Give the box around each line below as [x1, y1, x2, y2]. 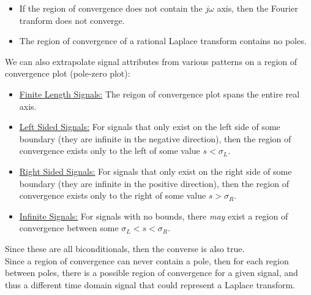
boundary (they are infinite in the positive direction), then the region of [19, 177, 289, 190]
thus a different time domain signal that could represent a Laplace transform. [5, 278, 295, 291]
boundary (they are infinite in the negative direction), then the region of [19, 132, 291, 145]
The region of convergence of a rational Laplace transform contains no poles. [19, 34, 307, 47]
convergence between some [19, 221, 119, 234]
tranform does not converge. [19, 13, 125, 26]
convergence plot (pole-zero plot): [5, 67, 130, 80]
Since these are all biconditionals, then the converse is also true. [5, 242, 245, 255]
